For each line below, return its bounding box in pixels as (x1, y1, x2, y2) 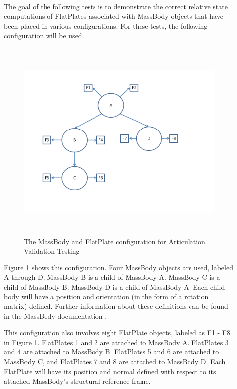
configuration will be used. (4, 30, 84, 41)
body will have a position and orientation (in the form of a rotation (4, 291, 209, 302)
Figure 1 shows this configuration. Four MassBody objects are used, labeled (4, 262, 233, 272)
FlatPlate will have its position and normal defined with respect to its (4, 366, 216, 376)
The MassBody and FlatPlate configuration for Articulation (24, 236, 205, 246)
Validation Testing (24, 246, 80, 256)
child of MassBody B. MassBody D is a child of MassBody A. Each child (4, 281, 225, 292)
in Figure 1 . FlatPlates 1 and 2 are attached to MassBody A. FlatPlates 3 (4, 337, 229, 347)
